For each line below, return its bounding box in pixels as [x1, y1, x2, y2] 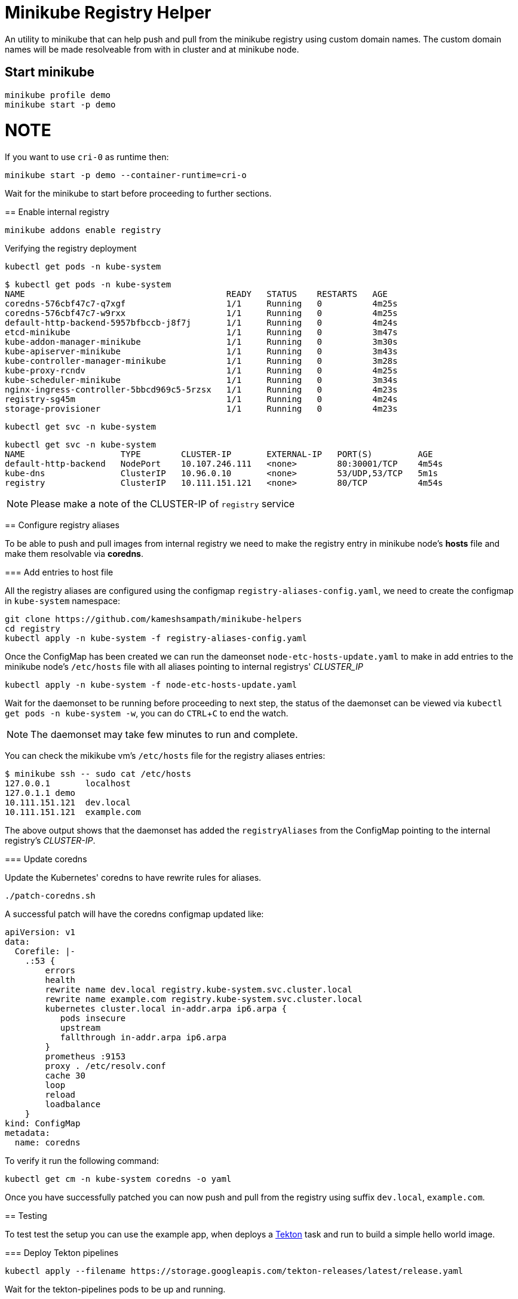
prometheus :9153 [45, 1052, 126, 1062]
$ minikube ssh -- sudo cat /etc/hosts [5, 769, 191, 779]
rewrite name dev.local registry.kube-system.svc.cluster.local [45, 985, 353, 995]
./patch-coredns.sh [5, 891, 96, 901]
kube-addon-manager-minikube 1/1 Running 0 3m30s [5, 337, 398, 347]
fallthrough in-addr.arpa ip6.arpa [60, 1033, 226, 1043]
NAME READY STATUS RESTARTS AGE [5, 289, 388, 299]
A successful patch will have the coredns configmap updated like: [5, 909, 264, 920]
